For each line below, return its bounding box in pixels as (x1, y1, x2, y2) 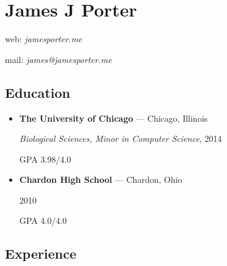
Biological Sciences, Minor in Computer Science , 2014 (19, 132, 222, 145)
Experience (5, 244, 76, 263)
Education (5, 83, 70, 102)
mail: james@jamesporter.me (5, 53, 112, 65)
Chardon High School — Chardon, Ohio (19, 173, 182, 186)
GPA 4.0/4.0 (19, 214, 67, 227)
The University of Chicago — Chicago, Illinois (19, 111, 208, 124)
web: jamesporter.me (5, 32, 83, 45)
